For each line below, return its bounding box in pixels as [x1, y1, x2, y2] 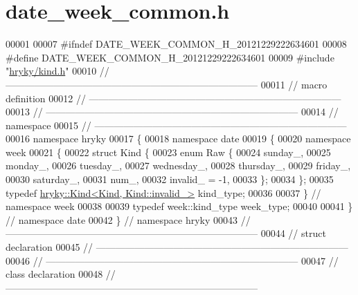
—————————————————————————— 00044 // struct [6, 226, 326, 240]
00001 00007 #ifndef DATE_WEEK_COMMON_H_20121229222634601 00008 [6, 37, 347, 51]
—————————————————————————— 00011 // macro [6, 77, 328, 91]
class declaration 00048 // [6, 267, 116, 281]
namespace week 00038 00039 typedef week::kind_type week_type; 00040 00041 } [6, 199, 353, 213]
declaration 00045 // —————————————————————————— [6, 240, 348, 254]
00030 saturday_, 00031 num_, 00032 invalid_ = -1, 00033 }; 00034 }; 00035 [6, 172, 334, 187]
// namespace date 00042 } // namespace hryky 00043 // [6, 212, 251, 227]
